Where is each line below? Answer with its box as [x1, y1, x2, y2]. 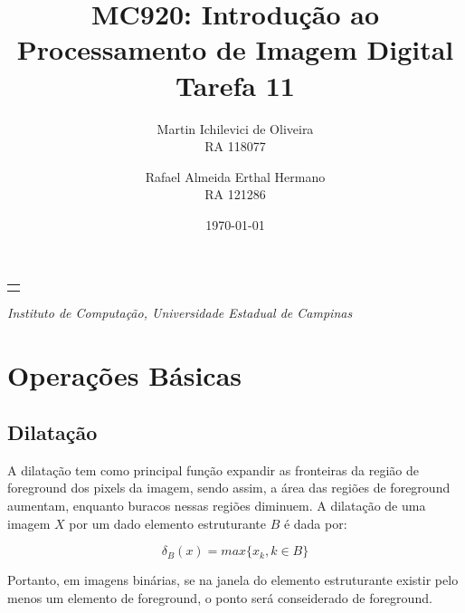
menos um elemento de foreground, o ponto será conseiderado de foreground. [7, 588, 432, 607]
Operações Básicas [7, 356, 242, 393]
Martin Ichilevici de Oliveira [157, 119, 314, 138]
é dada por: [283, 513, 347, 532]
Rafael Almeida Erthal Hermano [145, 167, 326, 186]
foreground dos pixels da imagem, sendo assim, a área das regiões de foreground [7, 478, 451, 497]
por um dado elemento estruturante [69, 513, 266, 532]
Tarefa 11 [176, 66, 295, 103]
